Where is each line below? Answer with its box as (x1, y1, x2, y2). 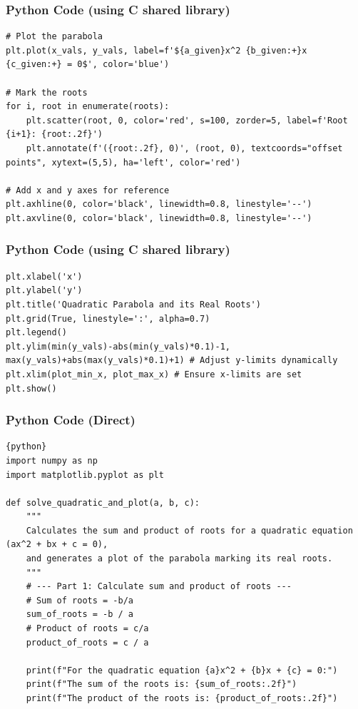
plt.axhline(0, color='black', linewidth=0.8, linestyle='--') (6, 199, 312, 210)
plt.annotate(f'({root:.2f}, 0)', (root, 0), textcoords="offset (26, 143, 343, 153)
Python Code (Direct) (6, 411, 135, 429)
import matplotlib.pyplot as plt (6, 469, 164, 480)
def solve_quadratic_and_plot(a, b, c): (6, 497, 200, 508)
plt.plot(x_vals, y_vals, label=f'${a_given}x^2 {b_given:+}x (6, 45, 307, 56)
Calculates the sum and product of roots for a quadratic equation (26, 525, 353, 536)
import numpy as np (6, 455, 98, 466)
